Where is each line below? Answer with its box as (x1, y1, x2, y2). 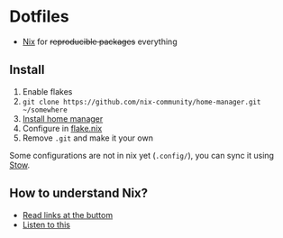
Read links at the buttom (22, 209, 114, 220)
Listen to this (22, 219, 70, 230)
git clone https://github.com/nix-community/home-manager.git (22, 97, 261, 106)
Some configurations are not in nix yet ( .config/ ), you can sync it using (9, 150, 275, 160)
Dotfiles (9, 6, 69, 27)
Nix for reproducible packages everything (22, 36, 178, 47)
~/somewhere (22, 105, 68, 114)
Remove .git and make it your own (22, 133, 153, 143)
